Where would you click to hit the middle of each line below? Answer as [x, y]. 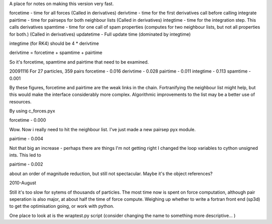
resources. [20, 101]
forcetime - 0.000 [28, 120]
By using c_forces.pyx [32, 111]
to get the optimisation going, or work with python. [62, 206]
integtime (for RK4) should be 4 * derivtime [54, 43]
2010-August [23, 183]
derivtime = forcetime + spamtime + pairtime [56, 52]
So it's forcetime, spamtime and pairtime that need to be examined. [79, 62]
